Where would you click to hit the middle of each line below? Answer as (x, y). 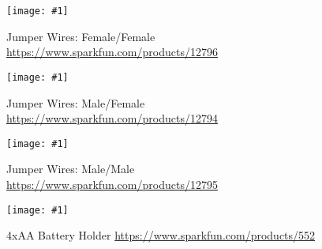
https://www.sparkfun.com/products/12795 (112, 184)
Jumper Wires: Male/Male (71, 169)
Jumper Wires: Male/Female (76, 102)
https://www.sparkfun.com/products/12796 (112, 52)
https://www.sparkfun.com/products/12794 (112, 118)
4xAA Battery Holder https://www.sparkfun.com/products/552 (161, 235)
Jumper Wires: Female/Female (81, 36)
